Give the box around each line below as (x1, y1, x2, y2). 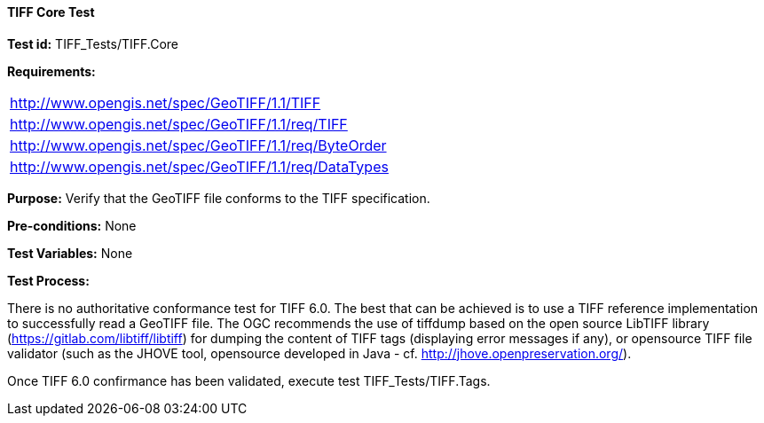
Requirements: (7, 63, 96, 79)
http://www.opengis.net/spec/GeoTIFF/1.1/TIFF (10, 93, 321, 112)
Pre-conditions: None (7, 217, 137, 233)
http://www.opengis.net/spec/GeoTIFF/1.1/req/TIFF (10, 114, 348, 133)
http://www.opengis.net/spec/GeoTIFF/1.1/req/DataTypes (10, 157, 389, 176)
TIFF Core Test (7, 4, 95, 20)
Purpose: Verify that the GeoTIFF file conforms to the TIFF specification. (7, 190, 430, 206)
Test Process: (7, 272, 90, 288)
